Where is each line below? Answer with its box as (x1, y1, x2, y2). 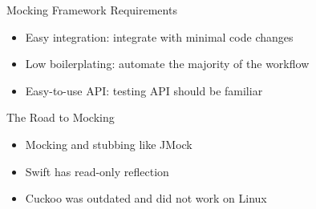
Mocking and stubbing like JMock (25, 135, 192, 152)
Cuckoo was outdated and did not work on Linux (25, 190, 267, 207)
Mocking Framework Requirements (6, 2, 177, 18)
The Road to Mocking (6, 109, 115, 126)
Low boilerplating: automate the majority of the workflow (25, 55, 310, 72)
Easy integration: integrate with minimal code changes (25, 28, 294, 45)
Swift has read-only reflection (25, 163, 169, 179)
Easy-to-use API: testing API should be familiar (25, 82, 263, 98)
